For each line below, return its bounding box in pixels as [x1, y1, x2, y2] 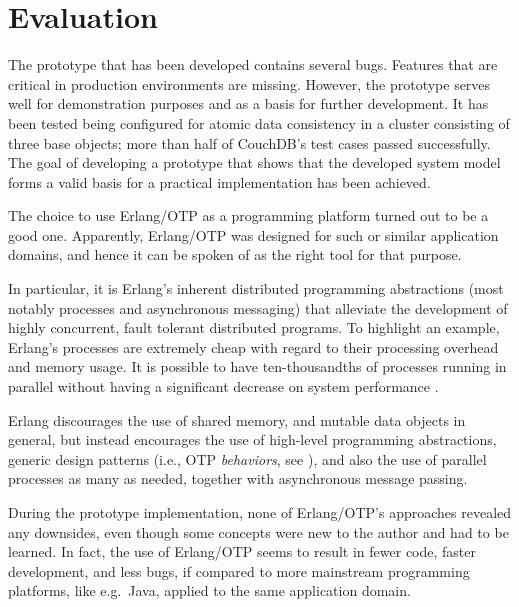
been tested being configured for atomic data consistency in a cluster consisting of [8, 112, 510, 133]
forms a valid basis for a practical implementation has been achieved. [8, 171, 431, 192]
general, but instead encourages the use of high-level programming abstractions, [8, 429, 497, 450]
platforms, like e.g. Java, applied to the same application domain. [8, 580, 411, 601]
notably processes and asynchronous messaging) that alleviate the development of [8, 297, 508, 318]
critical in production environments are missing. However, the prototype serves [8, 73, 491, 94]
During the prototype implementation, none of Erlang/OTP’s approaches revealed [8, 502, 512, 522]
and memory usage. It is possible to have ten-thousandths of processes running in [8, 356, 507, 377]
